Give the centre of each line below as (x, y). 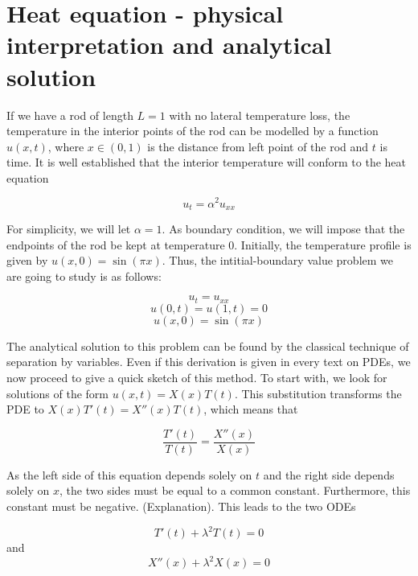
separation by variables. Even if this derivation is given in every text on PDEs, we (209, 362)
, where (66, 146)
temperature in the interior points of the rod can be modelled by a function (193, 131)
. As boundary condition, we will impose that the (283, 228)
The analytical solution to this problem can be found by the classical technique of (208, 346)
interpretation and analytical (169, 45)
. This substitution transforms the (318, 393)
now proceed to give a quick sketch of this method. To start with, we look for (197, 378)
